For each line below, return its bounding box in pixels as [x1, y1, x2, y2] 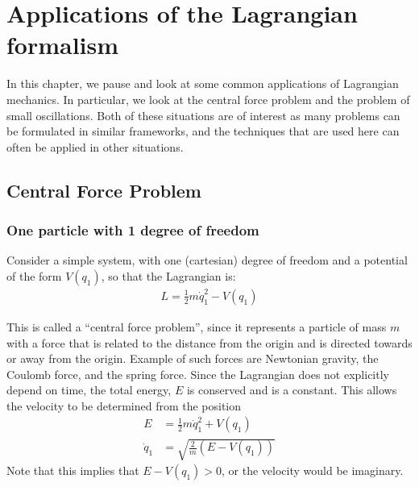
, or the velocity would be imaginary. [222, 462, 404, 479]
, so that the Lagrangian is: [101, 267, 236, 284]
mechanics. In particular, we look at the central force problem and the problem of [6, 90, 410, 107]
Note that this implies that [6, 462, 139, 479]
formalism [6, 28, 119, 61]
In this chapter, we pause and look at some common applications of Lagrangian [6, 75, 399, 92]
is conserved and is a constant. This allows [186, 381, 397, 398]
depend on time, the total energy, [6, 381, 172, 398]
